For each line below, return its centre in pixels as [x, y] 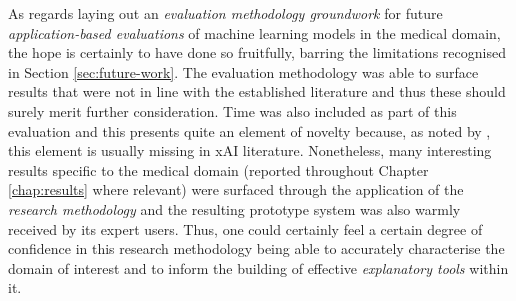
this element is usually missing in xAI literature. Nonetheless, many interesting [250, 150]
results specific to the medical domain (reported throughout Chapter [218, 169]
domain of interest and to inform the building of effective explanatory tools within [258, 267]
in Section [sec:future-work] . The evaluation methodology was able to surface [243, 71]
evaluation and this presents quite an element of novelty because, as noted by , [249, 130]
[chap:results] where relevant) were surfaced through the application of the [236, 189]
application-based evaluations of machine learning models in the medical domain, [254, 32]
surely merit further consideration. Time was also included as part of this [232, 110]
